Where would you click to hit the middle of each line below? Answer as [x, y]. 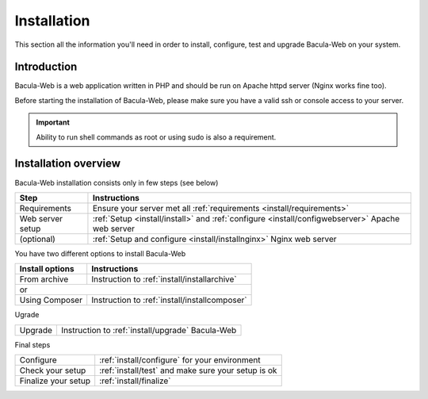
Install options [47, 269]
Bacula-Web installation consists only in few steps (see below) [117, 182]
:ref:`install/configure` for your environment [180, 360]
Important [53, 122]
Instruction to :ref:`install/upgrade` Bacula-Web [149, 330]
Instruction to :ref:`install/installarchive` [164, 279]
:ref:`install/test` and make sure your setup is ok [188, 370]
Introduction [46, 67]
